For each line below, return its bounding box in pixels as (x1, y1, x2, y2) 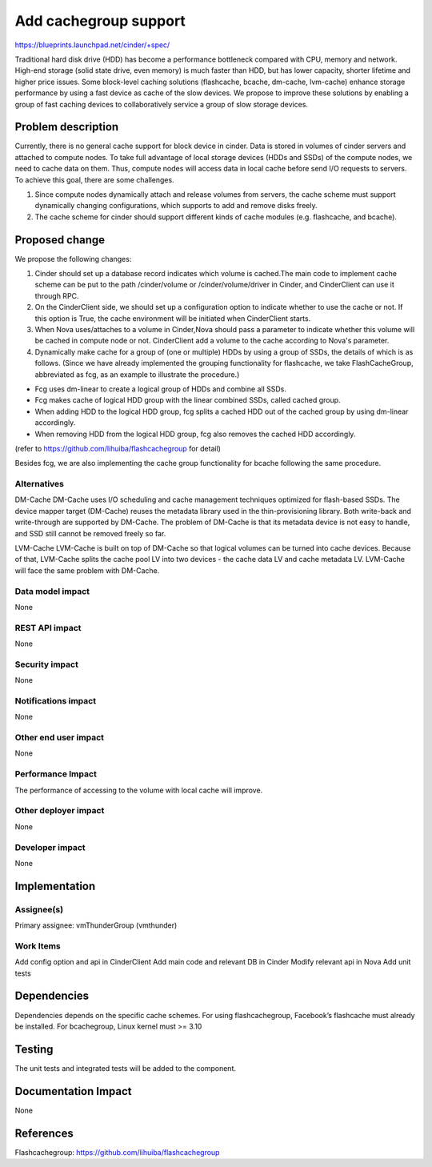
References (14, 1126, 74, 1140)
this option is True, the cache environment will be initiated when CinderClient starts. (34, 313, 311, 323)
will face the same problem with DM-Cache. (14, 565, 160, 575)
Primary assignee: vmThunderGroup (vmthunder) (14, 920, 178, 930)
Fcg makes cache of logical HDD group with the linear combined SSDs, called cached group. (34, 395, 341, 405)
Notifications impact (14, 695, 96, 706)
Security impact (14, 659, 79, 670)
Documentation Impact (14, 1085, 132, 1098)
